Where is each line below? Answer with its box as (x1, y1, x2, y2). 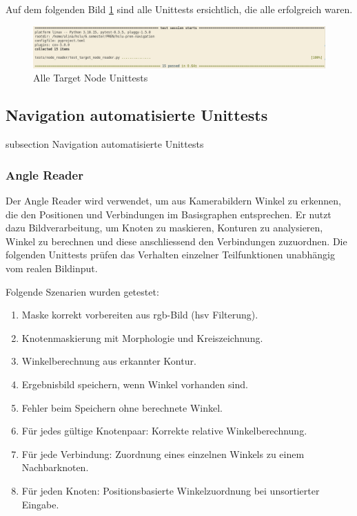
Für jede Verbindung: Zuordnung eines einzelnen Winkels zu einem (21, 446, 305, 461)
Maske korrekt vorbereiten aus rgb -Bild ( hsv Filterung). (21, 307, 258, 322)
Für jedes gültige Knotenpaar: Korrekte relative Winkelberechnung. (21, 423, 307, 438)
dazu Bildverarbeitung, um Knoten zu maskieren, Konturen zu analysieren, (6, 220, 323, 235)
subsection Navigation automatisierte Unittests (6, 137, 204, 151)
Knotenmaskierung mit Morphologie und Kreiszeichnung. (21, 330, 263, 345)
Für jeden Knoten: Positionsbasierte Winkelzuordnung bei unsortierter (21, 483, 320, 497)
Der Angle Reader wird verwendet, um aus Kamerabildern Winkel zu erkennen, (6, 193, 341, 208)
